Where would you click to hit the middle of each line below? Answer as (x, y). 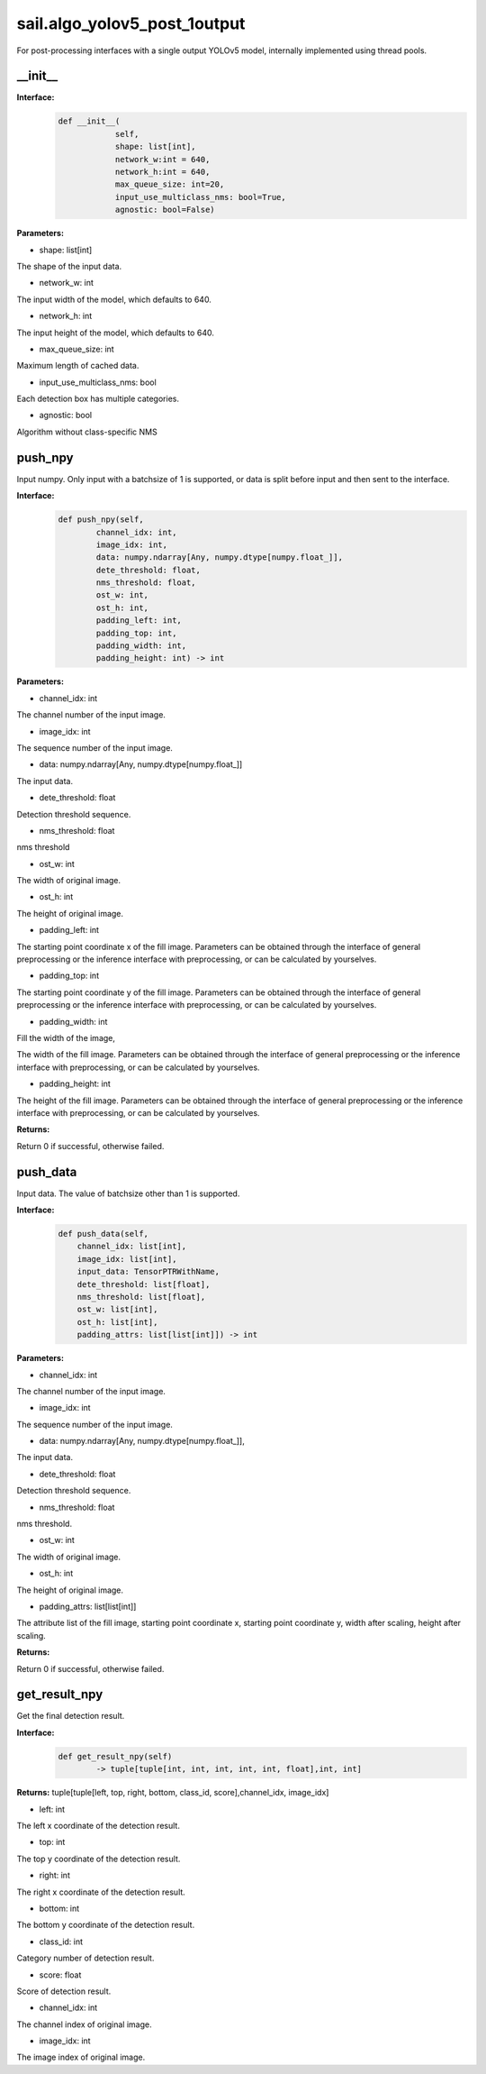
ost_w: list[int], (117, 1310)
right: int (55, 1876)
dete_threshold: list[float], (144, 1284)
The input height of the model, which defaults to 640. (116, 333)
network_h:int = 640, (162, 172)
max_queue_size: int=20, (170, 184)
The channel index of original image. (84, 2024)
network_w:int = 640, (162, 159)
